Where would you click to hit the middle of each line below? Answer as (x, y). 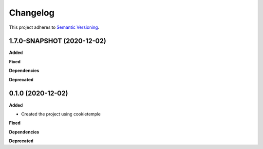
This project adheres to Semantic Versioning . (54, 27)
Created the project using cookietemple (61, 114)
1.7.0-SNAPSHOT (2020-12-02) (58, 41)
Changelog (32, 13)
